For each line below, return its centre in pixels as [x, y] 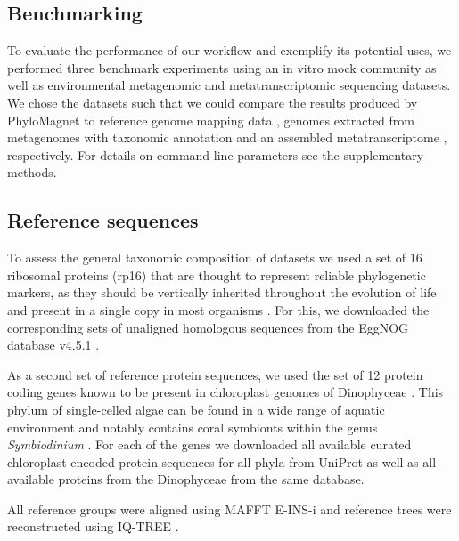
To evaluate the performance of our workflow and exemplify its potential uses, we [229, 50]
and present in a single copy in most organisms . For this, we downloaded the [218, 309]
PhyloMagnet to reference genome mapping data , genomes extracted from [211, 120]
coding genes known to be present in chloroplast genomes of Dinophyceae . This [225, 392]
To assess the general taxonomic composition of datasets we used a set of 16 [215, 258]
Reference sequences [103, 220]
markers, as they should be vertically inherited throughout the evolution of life [222, 292]
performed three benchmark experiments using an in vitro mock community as [222, 67]
